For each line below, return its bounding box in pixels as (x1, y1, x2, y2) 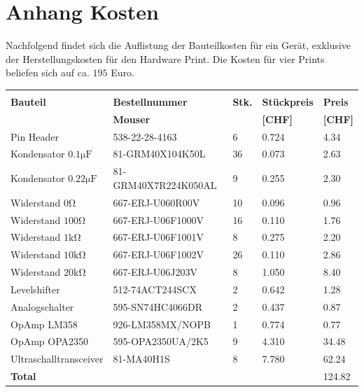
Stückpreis (262, 94, 314, 108)
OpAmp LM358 (10, 316, 78, 331)
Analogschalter (10, 299, 74, 314)
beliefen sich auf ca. (6, 65, 90, 80)
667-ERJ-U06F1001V (113, 230, 204, 244)
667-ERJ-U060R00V (113, 195, 200, 209)
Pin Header (10, 129, 59, 143)
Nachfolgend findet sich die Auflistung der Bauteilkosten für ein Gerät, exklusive (6, 38, 351, 52)
